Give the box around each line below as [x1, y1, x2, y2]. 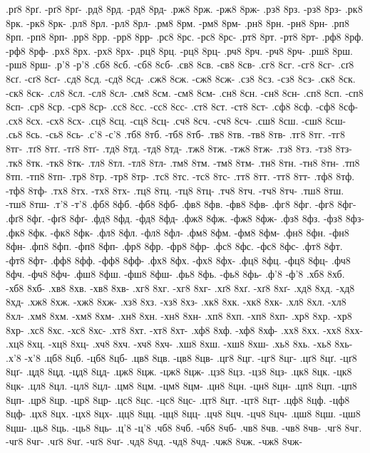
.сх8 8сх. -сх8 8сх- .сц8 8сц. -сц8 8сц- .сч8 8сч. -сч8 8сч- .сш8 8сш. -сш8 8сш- [6, 113, 346, 127]
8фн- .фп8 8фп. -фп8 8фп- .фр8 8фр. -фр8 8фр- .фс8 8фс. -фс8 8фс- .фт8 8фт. [6, 239, 343, 254]
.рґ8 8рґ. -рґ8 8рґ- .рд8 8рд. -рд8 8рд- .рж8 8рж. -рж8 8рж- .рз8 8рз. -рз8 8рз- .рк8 [6, 1, 363, 16]
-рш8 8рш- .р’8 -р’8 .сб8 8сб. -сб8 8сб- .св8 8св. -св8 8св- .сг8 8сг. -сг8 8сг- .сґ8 [6, 57, 354, 72]
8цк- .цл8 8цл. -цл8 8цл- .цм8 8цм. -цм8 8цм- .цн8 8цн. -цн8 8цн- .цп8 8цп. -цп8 [6, 378, 357, 393]
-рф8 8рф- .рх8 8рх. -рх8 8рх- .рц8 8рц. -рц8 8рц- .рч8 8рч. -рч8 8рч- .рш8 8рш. [6, 43, 353, 58]
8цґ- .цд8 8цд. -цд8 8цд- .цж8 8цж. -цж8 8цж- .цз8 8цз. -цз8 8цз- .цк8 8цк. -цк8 [6, 364, 352, 379]
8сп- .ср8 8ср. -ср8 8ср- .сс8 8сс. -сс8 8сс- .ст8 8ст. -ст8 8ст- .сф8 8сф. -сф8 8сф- [6, 99, 359, 114]
